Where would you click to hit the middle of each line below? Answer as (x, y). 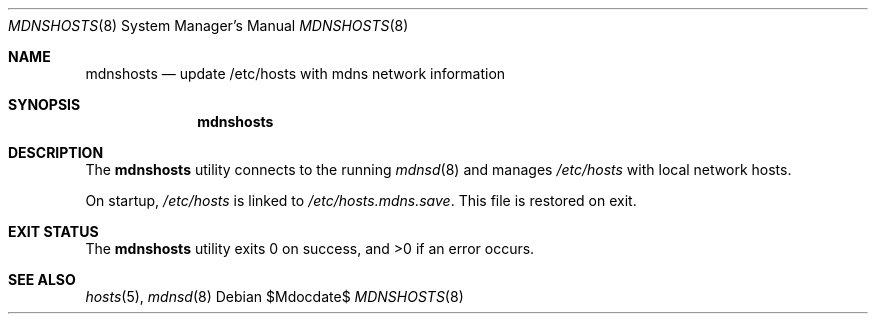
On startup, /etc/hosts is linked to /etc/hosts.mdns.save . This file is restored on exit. (361, 200)
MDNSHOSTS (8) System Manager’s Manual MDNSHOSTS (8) (208, 25)
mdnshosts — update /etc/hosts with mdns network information (295, 73)
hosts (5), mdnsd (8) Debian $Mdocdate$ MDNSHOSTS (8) (274, 296)
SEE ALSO (42, 279)
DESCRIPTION (56, 152)
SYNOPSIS (44, 104)
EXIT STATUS (53, 231)
